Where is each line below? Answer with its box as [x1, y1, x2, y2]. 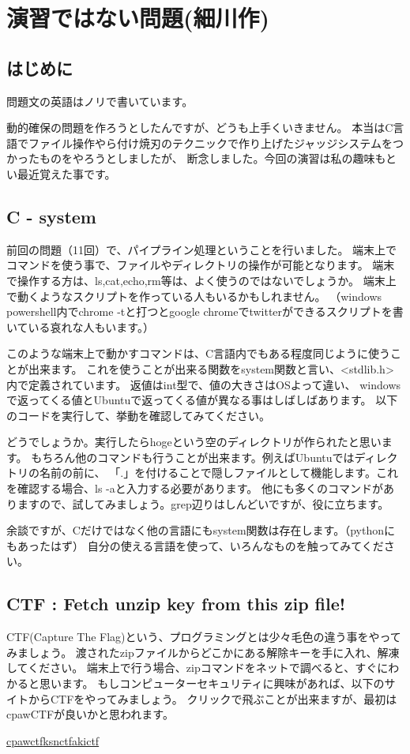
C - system [6, 204, 96, 228]
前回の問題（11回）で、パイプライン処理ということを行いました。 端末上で [6, 241, 397, 257]
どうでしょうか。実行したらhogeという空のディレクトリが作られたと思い [6, 433, 382, 450]
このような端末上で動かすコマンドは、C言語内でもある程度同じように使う [6, 345, 391, 362]
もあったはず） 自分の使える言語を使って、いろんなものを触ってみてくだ [6, 537, 384, 553]
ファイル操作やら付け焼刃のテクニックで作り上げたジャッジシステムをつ [28, 134, 404, 151]
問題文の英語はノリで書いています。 [6, 92, 194, 109]
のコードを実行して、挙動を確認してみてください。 [6, 407, 271, 423]
